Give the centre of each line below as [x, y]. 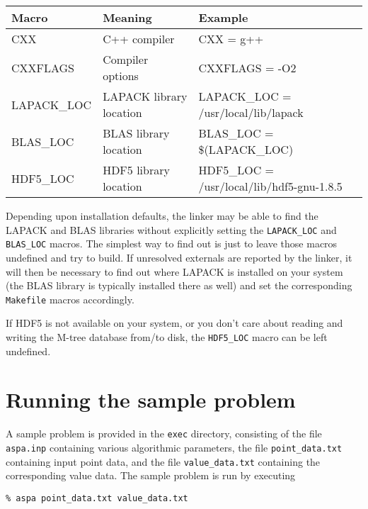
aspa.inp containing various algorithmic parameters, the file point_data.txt [174, 447]
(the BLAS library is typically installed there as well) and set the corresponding [179, 285]
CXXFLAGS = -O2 [247, 67]
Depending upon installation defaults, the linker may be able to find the [162, 216]
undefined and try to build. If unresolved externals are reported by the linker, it [179, 257]
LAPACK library [145, 96]
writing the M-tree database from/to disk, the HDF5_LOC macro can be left [167, 336]
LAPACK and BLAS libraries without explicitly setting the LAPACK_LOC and [171, 229]
